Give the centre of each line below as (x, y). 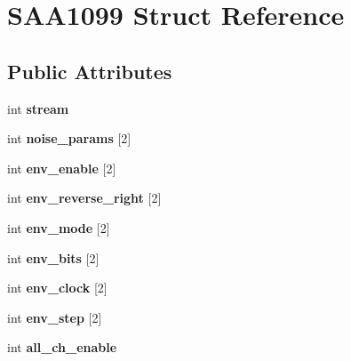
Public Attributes (90, 71)
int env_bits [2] (53, 257)
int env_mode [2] (59, 227)
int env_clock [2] (57, 288)
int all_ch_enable (62, 347)
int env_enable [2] (62, 168)
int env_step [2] (55, 317)
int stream (38, 108)
